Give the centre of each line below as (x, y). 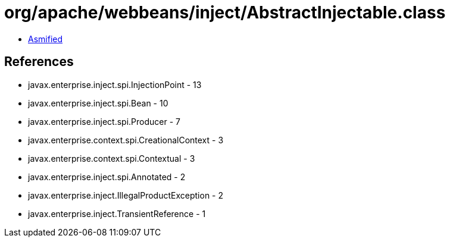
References (39, 62)
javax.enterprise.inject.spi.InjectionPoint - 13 (115, 84)
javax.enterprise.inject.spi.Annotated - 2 (107, 177)
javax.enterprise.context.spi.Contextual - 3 (112, 158)
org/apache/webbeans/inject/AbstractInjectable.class (225, 12)
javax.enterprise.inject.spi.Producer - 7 (104, 121)
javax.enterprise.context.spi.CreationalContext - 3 (126, 140)
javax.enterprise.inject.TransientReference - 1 (117, 213)
